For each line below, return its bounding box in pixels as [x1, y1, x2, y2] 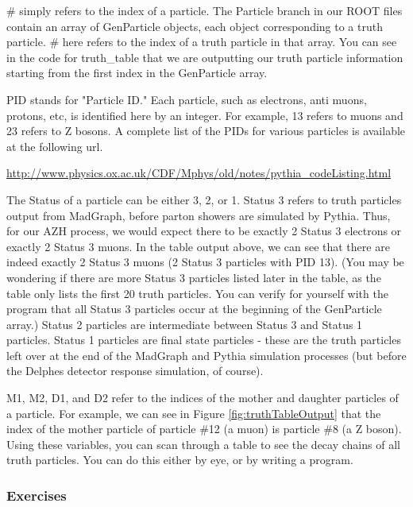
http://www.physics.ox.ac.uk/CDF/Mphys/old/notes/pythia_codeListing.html [6, 164, 392, 181]
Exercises [6, 485, 67, 505]
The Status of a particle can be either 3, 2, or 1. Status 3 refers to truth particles [6, 191, 402, 207]
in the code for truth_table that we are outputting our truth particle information [6, 48, 403, 65]
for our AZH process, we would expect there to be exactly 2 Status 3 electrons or [6, 223, 402, 239]
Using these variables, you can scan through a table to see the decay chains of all [6, 435, 400, 452]
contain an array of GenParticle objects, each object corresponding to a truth [6, 17, 383, 34]
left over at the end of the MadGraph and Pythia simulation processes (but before [6, 346, 407, 363]
